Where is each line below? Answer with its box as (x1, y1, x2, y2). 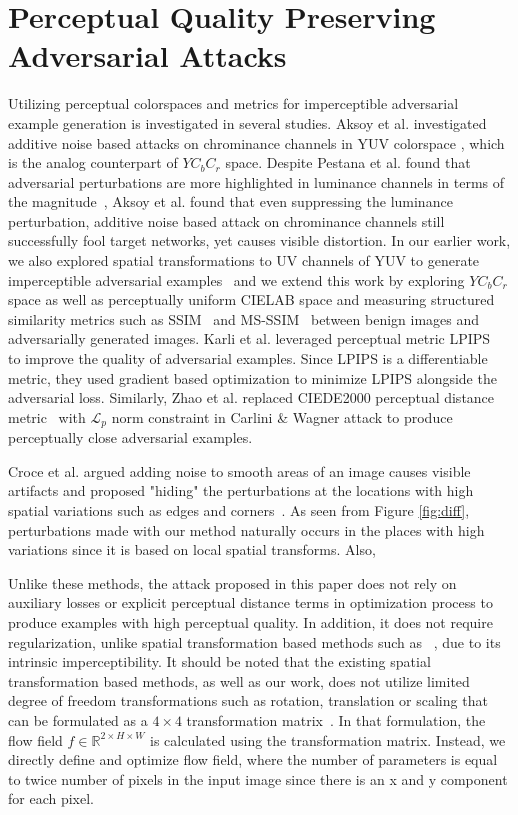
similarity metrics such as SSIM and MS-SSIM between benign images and (8, 308, 480, 329)
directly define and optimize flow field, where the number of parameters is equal (8, 749, 498, 770)
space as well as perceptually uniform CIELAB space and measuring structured (8, 289, 495, 310)
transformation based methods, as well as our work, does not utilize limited (8, 670, 470, 691)
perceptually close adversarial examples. (8, 427, 253, 448)
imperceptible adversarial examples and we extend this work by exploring (8, 269, 465, 290)
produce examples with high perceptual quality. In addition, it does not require (8, 612, 493, 633)
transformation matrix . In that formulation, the (186, 709, 486, 730)
